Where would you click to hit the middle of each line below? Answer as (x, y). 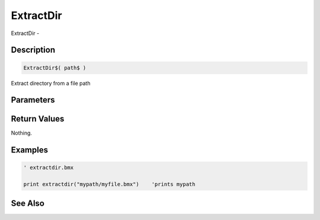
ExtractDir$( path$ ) (55, 68)
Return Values (38, 119)
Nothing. (22, 133)
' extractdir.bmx (49, 168)
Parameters (33, 100)
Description (33, 50)
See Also (28, 203)
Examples (30, 150)
